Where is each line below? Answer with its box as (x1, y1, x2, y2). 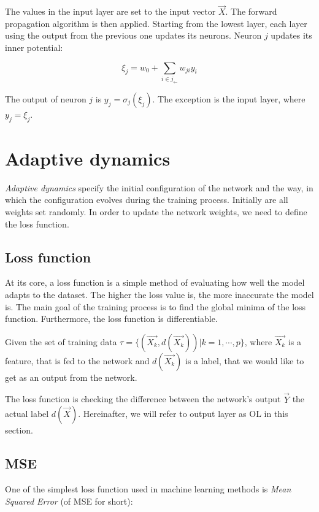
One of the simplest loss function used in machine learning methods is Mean (5, 482, 291, 495)
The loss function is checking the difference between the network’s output (5, 392, 281, 405)
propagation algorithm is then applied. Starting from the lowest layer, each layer (5, 17, 307, 29)
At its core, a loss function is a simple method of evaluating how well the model (5, 276, 305, 289)
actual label (5, 407, 49, 420)
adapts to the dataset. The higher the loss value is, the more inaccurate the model (5, 288, 314, 300)
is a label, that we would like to (185, 354, 304, 367)
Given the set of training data (5, 335, 117, 348)
